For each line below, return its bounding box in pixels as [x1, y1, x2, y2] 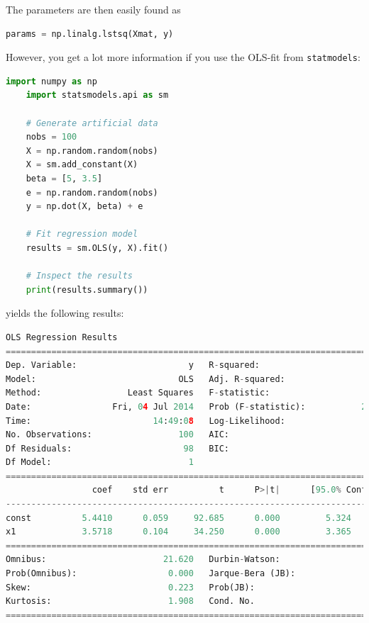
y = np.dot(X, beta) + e [26, 201, 143, 212]
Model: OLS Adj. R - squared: [6, 374, 285, 384]
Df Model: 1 [6, 457, 194, 468]
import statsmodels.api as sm [26, 90, 169, 101]
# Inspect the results [26, 271, 133, 281]
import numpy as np [6, 76, 97, 86]
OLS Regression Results [6, 332, 118, 342]
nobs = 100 [26, 132, 77, 142]
